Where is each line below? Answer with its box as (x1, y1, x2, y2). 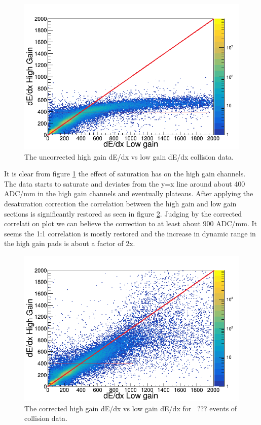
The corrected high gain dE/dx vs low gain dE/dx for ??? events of (24, 403, 237, 413)
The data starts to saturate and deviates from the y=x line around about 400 (4, 178, 245, 189)
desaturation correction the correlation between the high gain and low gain (4, 198, 237, 209)
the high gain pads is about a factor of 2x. (4, 238, 135, 249)
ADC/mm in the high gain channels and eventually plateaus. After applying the (4, 188, 253, 199)
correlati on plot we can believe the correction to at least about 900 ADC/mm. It (4, 218, 257, 229)
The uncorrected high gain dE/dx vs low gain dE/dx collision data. (24, 151, 234, 162)
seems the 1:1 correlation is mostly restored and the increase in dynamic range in (4, 228, 256, 238)
